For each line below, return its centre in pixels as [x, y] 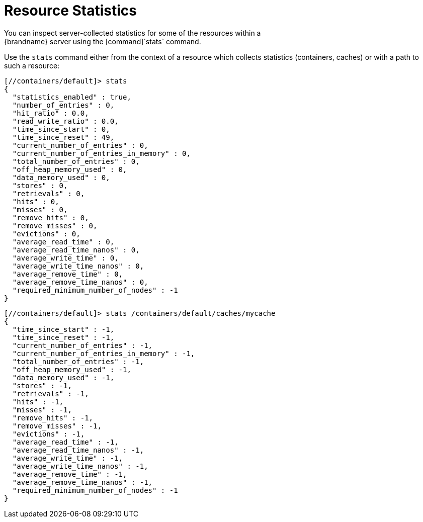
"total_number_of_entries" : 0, [76, 161]
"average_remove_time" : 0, [68, 274]
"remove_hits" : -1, [53, 418]
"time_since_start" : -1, [63, 329]
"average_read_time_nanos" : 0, [76, 250]
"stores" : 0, [40, 185]
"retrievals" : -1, [51, 394]
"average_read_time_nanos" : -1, [78, 450]
